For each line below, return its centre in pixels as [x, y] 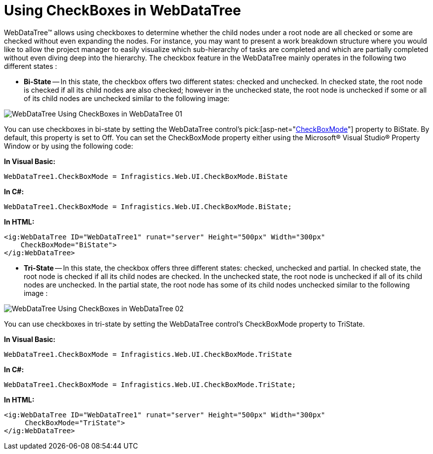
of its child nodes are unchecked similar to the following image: [127, 98]
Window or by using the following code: [69, 146]
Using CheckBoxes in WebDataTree [122, 10]
